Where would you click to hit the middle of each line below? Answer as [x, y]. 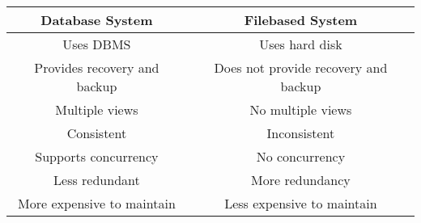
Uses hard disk [301, 44]
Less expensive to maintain [301, 203]
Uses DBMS [97, 44]
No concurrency [301, 156]
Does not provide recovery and [301, 67]
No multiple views [301, 109]
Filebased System [301, 20]
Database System [97, 20]
